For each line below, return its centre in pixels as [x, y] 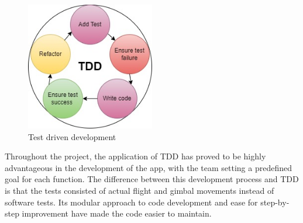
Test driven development [72, 136]
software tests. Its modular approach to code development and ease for [131, 202]
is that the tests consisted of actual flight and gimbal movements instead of [140, 190]
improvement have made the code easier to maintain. [117, 213]
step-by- [275, 202]
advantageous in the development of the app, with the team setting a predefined [148, 167]
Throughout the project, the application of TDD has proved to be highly [135, 156]
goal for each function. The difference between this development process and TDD [152, 179]
